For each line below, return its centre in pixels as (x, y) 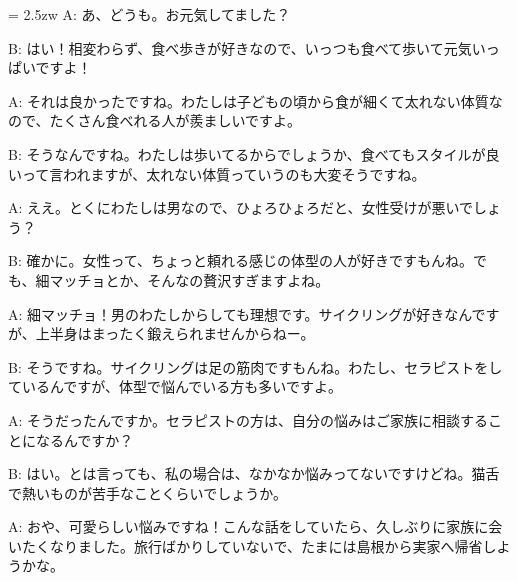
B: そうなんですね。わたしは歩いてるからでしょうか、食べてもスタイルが (247, 153)
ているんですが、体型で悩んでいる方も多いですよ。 (175, 386)
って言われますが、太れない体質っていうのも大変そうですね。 (223, 173)
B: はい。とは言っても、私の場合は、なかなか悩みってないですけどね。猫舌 (254, 473)
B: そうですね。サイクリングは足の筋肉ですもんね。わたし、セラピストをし (255, 366)
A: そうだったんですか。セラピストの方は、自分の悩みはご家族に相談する (248, 419)
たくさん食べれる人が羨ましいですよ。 (175, 120)
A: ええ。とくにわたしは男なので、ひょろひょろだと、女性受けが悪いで (241, 207)
